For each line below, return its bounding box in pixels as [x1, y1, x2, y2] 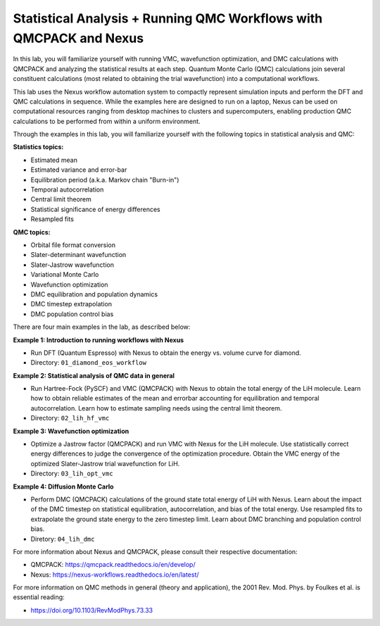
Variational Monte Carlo [30, 270, 99, 279]
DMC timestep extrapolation [30, 300, 113, 308]
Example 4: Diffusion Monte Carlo [13, 482, 114, 491]
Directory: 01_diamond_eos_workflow [30, 358, 147, 367]
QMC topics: [13, 227, 51, 236]
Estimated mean [30, 156, 77, 164]
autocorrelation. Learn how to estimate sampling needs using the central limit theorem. [30, 403, 282, 412]
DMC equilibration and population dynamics [30, 289, 158, 299]
